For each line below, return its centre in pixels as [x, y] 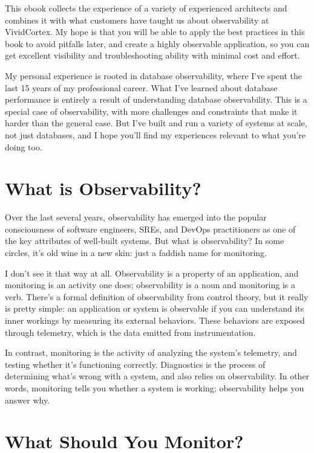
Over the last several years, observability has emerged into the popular [136, 217]
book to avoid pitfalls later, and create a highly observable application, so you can [157, 43]
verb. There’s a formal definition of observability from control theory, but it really [157, 296]
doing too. [24, 146]
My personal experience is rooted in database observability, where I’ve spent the [153, 75]
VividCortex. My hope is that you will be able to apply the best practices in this [155, 32]
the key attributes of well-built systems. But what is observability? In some [145, 241]
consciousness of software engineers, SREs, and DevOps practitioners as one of [150, 229]
